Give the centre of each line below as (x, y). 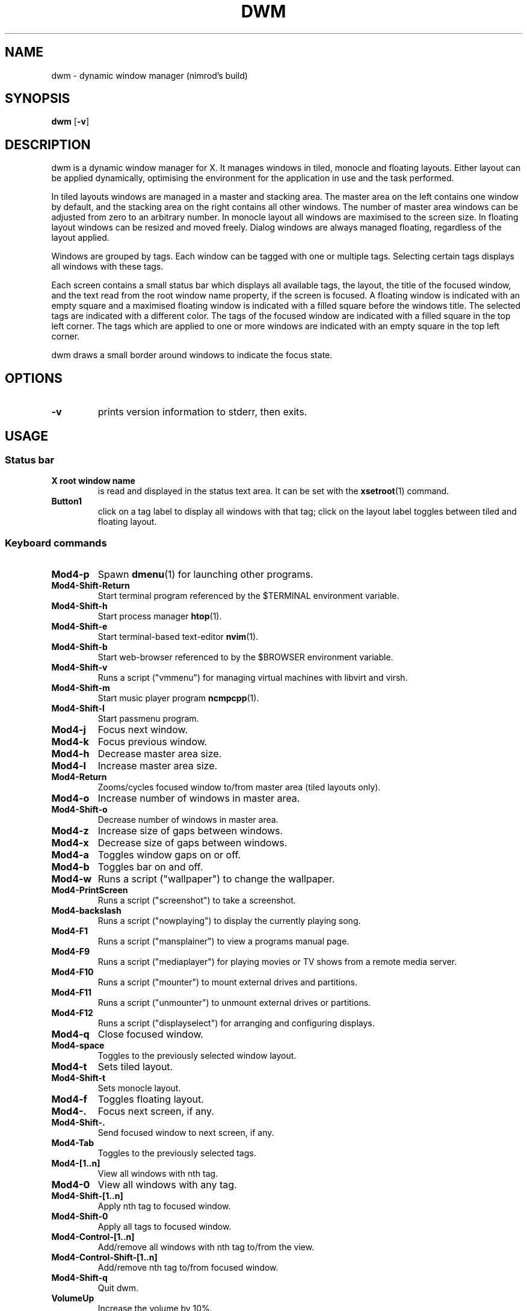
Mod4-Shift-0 (80, 1216)
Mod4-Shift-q (79, 1278)
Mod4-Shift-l (78, 708)
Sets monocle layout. (139, 1088)
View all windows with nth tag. (158, 1174)
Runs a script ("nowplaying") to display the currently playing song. (229, 921)
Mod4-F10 (72, 972)
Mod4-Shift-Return (91, 586)
